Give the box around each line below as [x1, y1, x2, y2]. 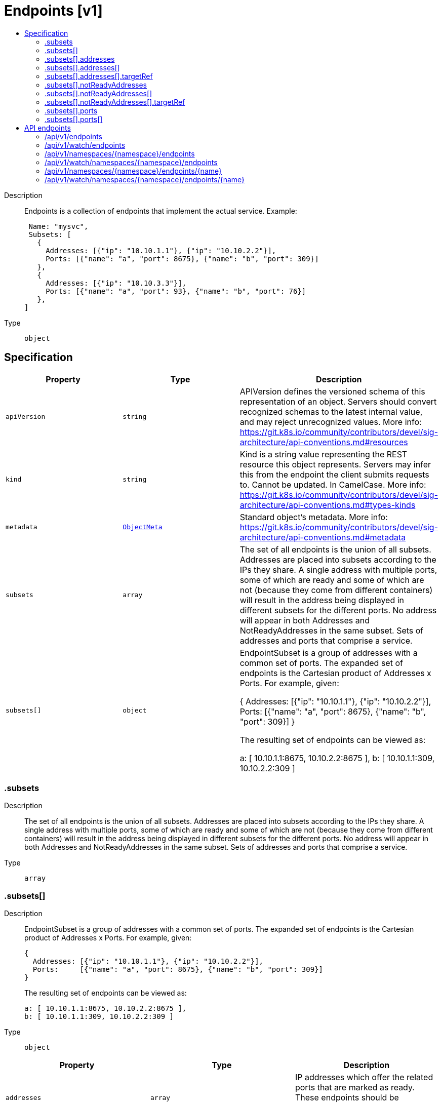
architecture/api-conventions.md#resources [239, 437, 408, 447]
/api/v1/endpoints [45, 132, 102, 141]
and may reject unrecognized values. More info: [239, 416, 422, 427]
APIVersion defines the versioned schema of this [239, 386, 425, 397]
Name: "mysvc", [28, 222, 89, 230]
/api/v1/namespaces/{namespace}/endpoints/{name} [45, 166, 222, 175]
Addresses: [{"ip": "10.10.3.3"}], [46, 279, 187, 287]
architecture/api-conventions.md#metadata [239, 532, 406, 542]
